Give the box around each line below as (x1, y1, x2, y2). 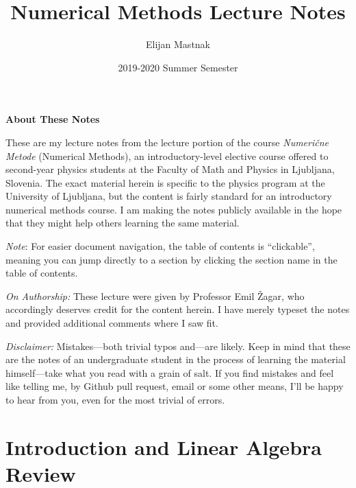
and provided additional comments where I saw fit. (5, 316, 218, 330)
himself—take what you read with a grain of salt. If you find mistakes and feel (5, 365, 334, 380)
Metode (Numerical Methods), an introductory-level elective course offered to (5, 148, 329, 163)
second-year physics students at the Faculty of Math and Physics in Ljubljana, (5, 162, 335, 176)
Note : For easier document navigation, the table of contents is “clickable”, (5, 239, 315, 253)
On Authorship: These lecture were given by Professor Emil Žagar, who (5, 288, 305, 303)
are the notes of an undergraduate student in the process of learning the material (5, 352, 346, 367)
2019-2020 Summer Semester (118, 60, 238, 74)
